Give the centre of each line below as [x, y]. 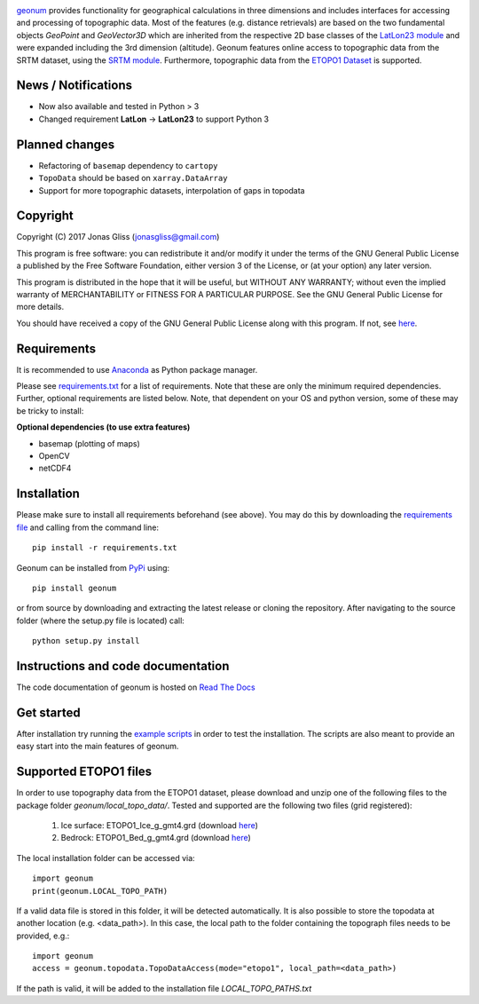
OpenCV [54, 456]
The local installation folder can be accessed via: [106, 858]
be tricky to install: [50, 411]
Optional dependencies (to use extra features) [103, 427]
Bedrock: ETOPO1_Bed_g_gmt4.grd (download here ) [156, 838]
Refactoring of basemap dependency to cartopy [128, 165]
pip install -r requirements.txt [105, 548]
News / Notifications [75, 86]
